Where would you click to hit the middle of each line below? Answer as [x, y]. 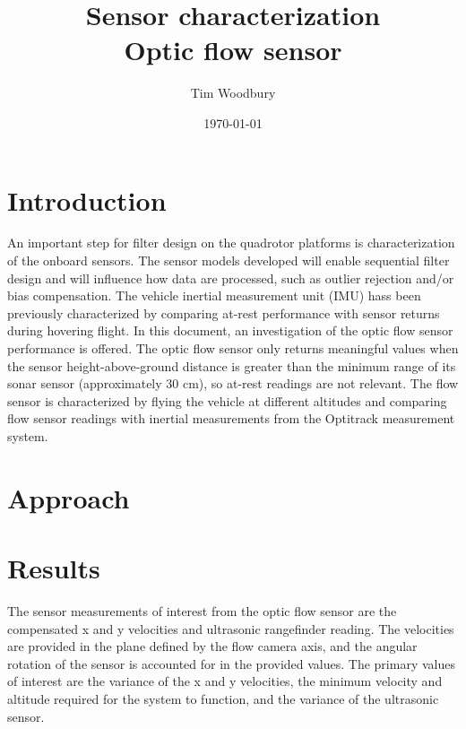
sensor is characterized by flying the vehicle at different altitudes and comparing [227, 400]
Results [54, 568]
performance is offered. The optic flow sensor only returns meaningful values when [233, 348]
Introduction [87, 200]
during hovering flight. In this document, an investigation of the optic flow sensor [230, 330]
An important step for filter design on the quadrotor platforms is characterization [231, 243]
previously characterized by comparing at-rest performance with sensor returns [224, 312]
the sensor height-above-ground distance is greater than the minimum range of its [232, 365]
